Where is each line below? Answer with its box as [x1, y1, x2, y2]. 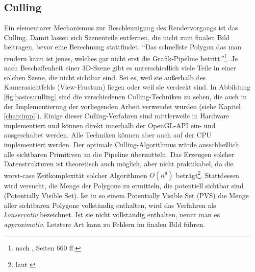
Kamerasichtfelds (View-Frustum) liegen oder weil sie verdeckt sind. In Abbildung [4, 82, 251, 92]
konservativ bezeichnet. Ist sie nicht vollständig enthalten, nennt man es [4, 209, 220, 220]
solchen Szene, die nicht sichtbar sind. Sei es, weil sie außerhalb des [4, 72, 206, 82]
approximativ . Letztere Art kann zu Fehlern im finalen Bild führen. [4, 219, 205, 229]
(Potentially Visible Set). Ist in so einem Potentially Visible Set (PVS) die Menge [4, 190, 249, 201]
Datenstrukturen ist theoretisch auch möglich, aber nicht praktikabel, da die [4, 159, 233, 169]
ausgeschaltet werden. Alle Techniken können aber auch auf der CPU [4, 130, 212, 140]
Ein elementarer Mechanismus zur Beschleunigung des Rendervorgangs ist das [4, 23, 238, 33]
